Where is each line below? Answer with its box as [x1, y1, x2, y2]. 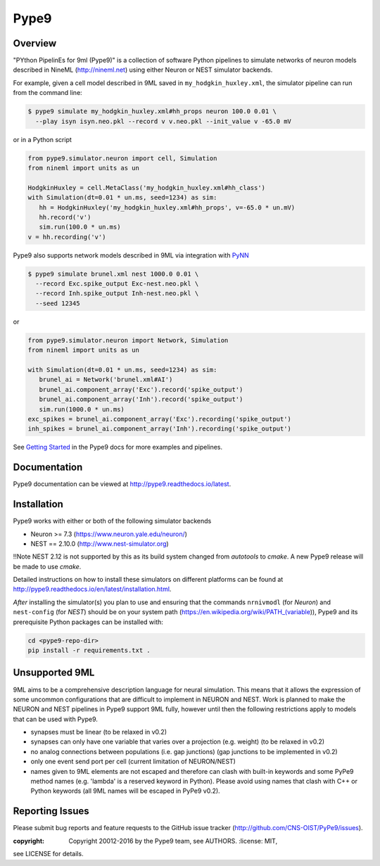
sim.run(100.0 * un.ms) [39, 223, 121, 231]
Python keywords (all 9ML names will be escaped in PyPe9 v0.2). [30, 787, 221, 795]
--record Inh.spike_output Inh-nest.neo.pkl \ [35, 289, 199, 298]
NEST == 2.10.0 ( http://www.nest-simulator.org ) [30, 539, 169, 548]
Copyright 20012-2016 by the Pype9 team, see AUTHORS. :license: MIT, [68, 836, 278, 845]
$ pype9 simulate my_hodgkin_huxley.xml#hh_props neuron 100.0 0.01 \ [27, 108, 277, 115]
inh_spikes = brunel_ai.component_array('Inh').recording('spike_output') [27, 425, 292, 433]
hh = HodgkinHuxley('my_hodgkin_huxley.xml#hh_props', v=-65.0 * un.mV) [39, 203, 296, 211]
